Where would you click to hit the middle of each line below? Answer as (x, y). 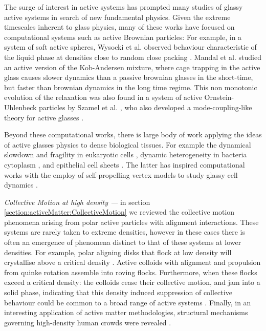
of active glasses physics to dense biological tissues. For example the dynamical (128, 144)
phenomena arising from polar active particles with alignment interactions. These (131, 222)
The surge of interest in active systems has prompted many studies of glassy (124, 7)
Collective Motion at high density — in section (77, 202)
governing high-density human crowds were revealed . (88, 322)
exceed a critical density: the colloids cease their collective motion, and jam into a (132, 282)
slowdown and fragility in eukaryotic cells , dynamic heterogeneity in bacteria (126, 154)
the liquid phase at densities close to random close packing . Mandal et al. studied (133, 57)
